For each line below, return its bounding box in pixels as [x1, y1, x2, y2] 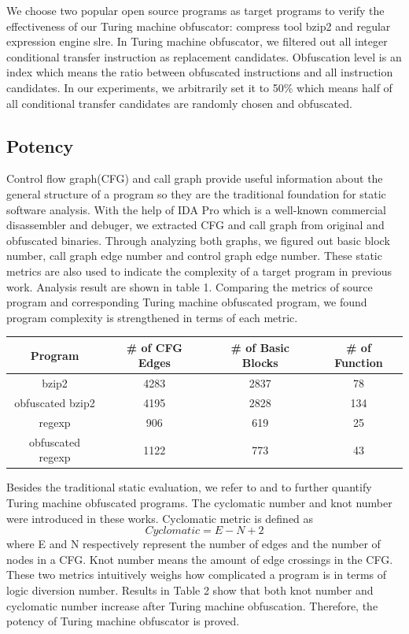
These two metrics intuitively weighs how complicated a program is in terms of [6, 566, 387, 583]
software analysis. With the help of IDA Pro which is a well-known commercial [6, 201, 387, 217]
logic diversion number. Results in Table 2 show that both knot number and [6, 582, 374, 599]
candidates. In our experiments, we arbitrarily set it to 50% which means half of [6, 79, 392, 95]
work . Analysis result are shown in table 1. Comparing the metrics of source [6, 278, 373, 295]
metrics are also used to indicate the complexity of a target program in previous [6, 262, 392, 279]
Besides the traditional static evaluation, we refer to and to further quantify [6, 479, 372, 495]
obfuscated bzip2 [14, 395, 95, 411]
